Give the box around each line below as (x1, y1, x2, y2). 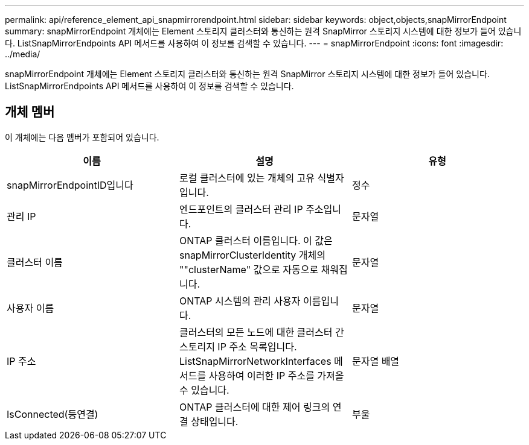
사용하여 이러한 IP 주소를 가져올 (208, 369, 344, 382)
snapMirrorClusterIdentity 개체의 (179, 248, 325, 261)
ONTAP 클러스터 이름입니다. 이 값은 (179, 234, 333, 247)
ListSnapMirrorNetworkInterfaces (179, 355, 332, 367)
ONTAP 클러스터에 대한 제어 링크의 (179, 400, 330, 413)
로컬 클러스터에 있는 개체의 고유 (179, 171, 315, 184)
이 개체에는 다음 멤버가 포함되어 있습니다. (5, 131, 159, 142)
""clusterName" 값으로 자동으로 (179, 263, 319, 276)
